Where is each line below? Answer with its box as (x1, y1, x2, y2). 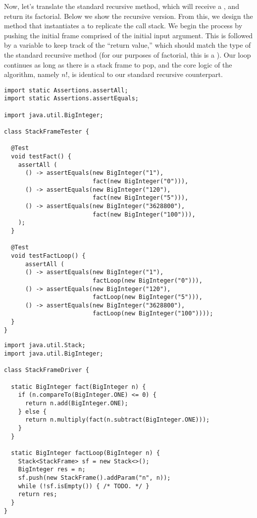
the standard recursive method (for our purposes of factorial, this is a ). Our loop (4, 49, 251, 60)
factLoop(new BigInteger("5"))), (92, 294, 203, 301)
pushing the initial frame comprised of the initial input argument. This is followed (4, 30, 253, 40)
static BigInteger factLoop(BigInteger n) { (11, 449, 160, 456)
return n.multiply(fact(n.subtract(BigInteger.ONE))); (25, 416, 210, 424)
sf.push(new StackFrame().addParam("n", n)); (18, 474, 171, 481)
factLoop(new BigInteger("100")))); (92, 310, 213, 317)
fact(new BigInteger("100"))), (92, 211, 196, 218)
